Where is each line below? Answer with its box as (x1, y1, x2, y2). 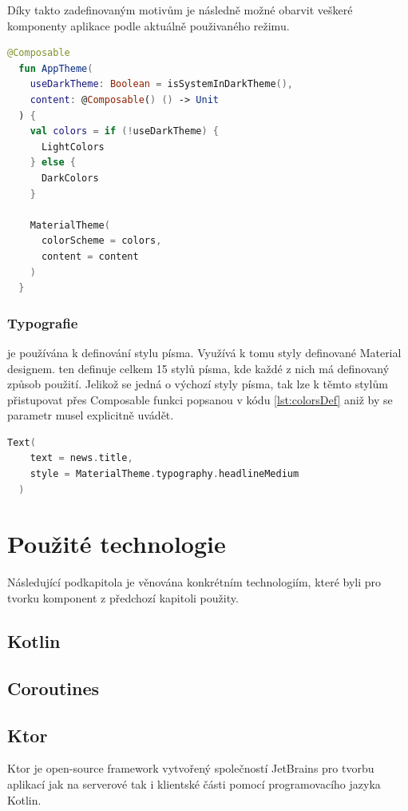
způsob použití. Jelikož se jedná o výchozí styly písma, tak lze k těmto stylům (7, 376, 388, 392)
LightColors (41, 141, 105, 153)
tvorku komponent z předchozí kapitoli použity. (7, 589, 239, 606)
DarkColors (41, 172, 99, 184)
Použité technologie (7, 527, 226, 560)
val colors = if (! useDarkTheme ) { (30, 125, 220, 137)
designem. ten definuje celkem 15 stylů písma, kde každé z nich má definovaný (7, 360, 390, 376)
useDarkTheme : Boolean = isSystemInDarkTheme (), (30, 78, 294, 90)
